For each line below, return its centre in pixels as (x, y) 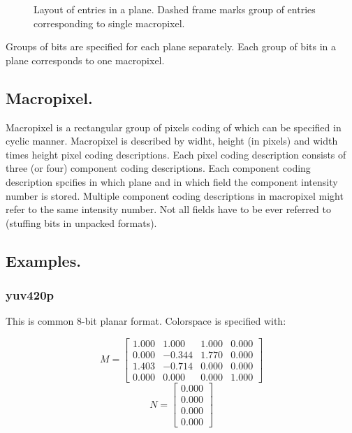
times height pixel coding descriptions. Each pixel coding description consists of (176, 154)
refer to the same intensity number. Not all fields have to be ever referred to (168, 209)
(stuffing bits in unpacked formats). (81, 222)
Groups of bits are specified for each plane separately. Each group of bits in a (171, 46)
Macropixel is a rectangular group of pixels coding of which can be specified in (174, 127)
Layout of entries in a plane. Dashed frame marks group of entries (175, 9)
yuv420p (30, 295)
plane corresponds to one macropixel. (85, 60)
